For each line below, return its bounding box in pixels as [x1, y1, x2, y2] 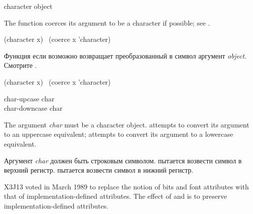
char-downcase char [4, 103, 63, 113]
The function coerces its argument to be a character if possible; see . [4, 17, 210, 28]
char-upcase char [4, 93, 55, 103]
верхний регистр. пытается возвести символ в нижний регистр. [4, 165, 193, 175]
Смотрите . [4, 60, 37, 70]
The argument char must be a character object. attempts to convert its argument [4, 119, 250, 129]
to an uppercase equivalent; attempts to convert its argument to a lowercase [4, 129, 233, 139]
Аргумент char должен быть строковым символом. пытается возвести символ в [4, 155, 242, 165]
